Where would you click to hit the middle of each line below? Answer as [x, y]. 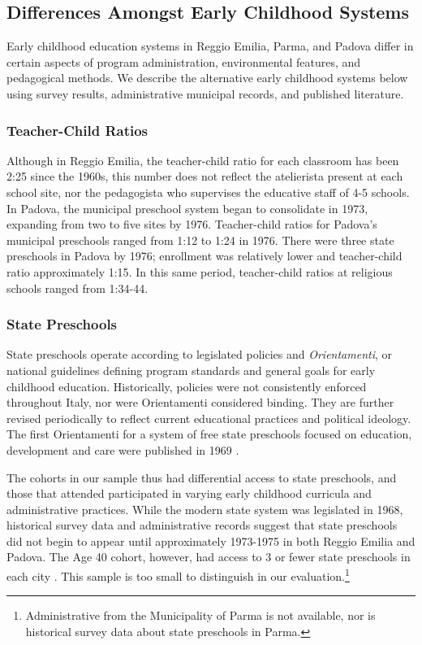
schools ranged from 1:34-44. [78, 288]
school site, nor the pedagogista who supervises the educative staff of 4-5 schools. [208, 192]
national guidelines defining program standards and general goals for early [191, 370]
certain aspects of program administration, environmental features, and [184, 61]
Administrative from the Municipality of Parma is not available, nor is [200, 615]
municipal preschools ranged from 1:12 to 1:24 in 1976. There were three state [200, 240]
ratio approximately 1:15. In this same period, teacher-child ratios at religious [200, 271]
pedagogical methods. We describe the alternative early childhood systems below [207, 78]
